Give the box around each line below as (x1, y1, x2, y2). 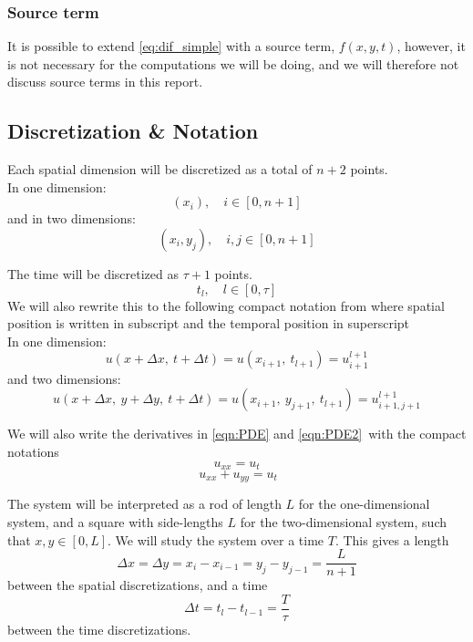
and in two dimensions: (7, 209, 136, 228)
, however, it (396, 36, 466, 56)
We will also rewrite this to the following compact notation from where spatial (7, 295, 445, 315)
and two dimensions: (7, 368, 121, 388)
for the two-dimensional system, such (240, 513, 447, 532)
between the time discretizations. (7, 619, 191, 638)
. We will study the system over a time (108, 530, 324, 549)
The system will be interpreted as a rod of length (7, 494, 282, 513)
